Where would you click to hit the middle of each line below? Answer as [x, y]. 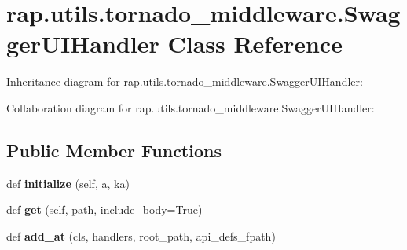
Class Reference [255, 44]
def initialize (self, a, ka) [68, 183]
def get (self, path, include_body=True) [104, 210]
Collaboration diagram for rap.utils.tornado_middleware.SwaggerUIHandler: [191, 107]
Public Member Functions [114, 150]
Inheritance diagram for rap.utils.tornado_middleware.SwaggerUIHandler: [185, 81]
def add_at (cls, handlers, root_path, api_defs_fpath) [141, 235]
